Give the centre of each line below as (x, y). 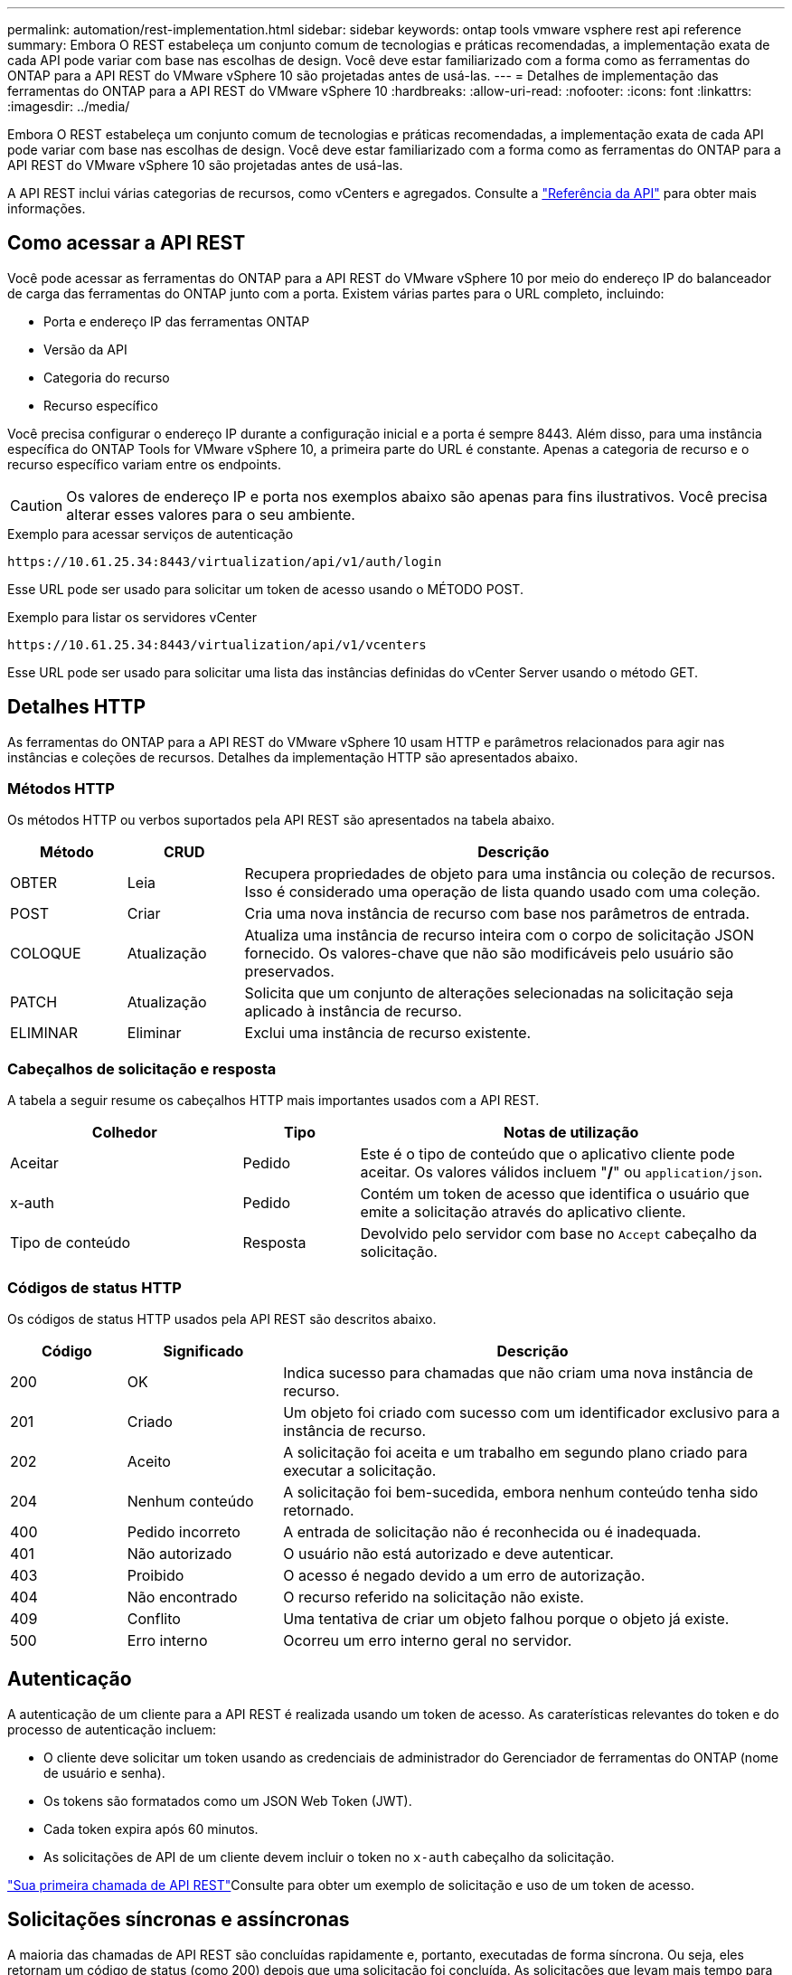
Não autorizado (179, 1553)
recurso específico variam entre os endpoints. (144, 464)
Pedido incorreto (184, 1531)
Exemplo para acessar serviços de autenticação (151, 534)
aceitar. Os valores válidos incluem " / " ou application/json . (561, 1172)
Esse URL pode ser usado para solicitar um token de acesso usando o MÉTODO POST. (265, 589)
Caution (37, 505)
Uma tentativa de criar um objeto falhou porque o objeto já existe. (506, 1618)
